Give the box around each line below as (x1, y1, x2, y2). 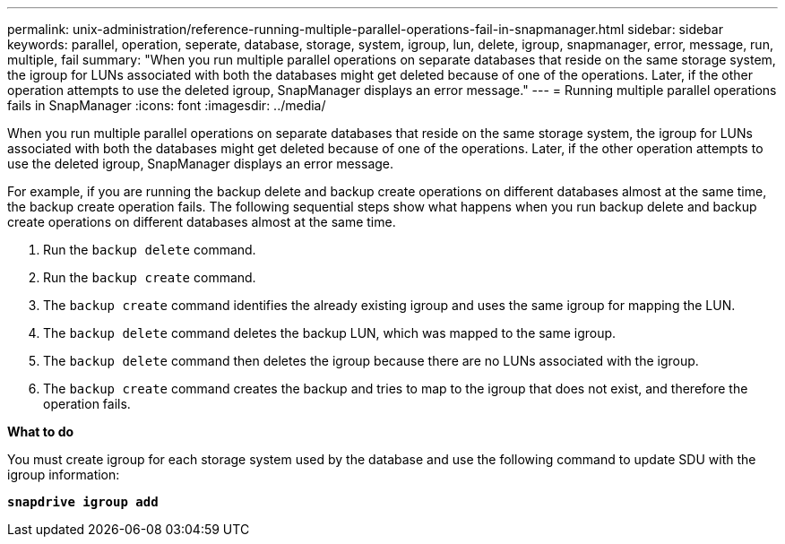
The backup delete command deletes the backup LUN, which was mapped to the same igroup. (43, 325, 617, 341)
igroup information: (7, 467, 120, 482)
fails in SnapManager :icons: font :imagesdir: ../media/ (7, 98, 326, 113)
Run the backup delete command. (43, 242, 256, 257)
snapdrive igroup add (7, 495, 159, 509)
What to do (7, 424, 74, 439)
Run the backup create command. (43, 270, 256, 285)
